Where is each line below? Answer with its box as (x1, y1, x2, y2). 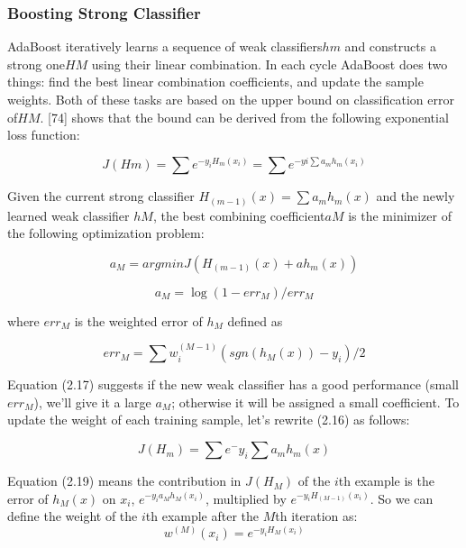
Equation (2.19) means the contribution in (7, 471, 242, 490)
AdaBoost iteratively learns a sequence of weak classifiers (7, 37, 323, 56)
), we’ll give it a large (33, 392, 151, 411)
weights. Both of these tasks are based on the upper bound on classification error (7, 90, 454, 108)
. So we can (370, 489, 434, 507)
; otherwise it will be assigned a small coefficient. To (171, 392, 460, 411)
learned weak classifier (7, 205, 130, 224)
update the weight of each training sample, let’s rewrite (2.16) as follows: (7, 410, 410, 429)
